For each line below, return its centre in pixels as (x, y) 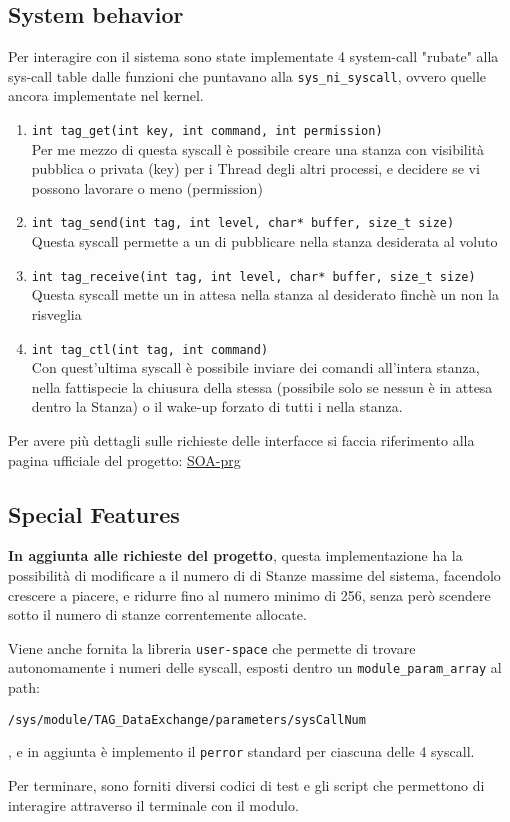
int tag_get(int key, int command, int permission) (207, 131)
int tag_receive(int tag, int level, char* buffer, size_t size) (253, 276)
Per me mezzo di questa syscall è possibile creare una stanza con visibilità (258, 148)
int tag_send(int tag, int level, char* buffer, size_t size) (243, 223)
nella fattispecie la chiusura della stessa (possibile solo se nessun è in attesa (262, 386)
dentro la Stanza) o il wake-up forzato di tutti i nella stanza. (217, 406)
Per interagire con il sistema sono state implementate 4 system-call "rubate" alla (253, 56)
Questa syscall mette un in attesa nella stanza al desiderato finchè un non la (265, 294)
